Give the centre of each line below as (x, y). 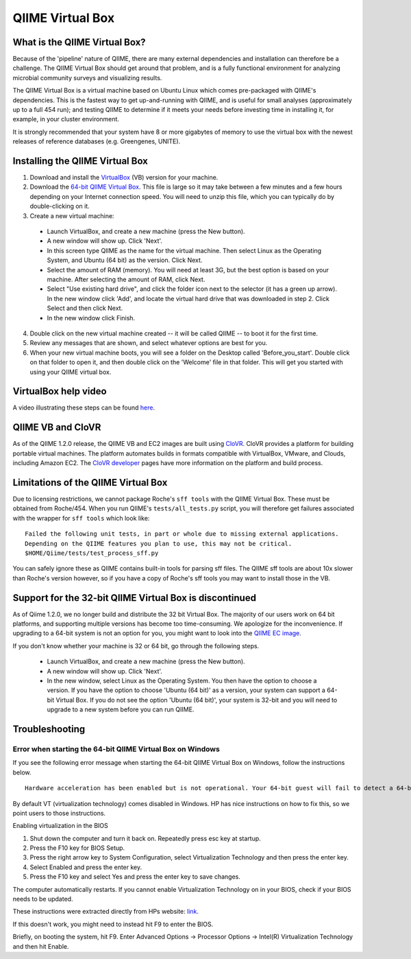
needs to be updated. (43, 899)
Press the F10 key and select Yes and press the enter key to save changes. (135, 877)
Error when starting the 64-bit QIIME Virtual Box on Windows (116, 749)
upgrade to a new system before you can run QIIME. (121, 709)
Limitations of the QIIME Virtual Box (90, 483)
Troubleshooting (49, 729)
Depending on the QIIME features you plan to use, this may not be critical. (159, 543)
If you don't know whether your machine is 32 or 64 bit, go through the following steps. (136, 646)
